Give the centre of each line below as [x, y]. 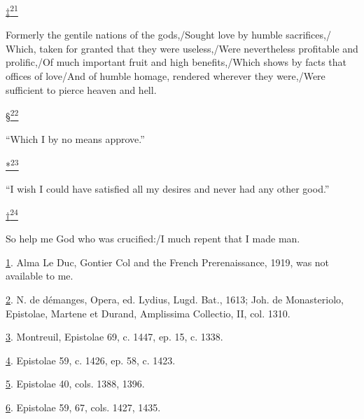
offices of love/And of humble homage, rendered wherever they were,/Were [166, 76]
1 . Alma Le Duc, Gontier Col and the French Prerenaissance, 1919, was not [168, 262]
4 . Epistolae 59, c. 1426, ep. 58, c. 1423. [91, 360]
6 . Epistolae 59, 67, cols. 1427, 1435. [83, 407]
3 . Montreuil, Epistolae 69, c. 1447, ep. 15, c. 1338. [114, 337]
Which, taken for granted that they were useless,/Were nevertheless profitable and [182, 48]
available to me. [40, 276]
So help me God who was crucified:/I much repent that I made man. [153, 239]
